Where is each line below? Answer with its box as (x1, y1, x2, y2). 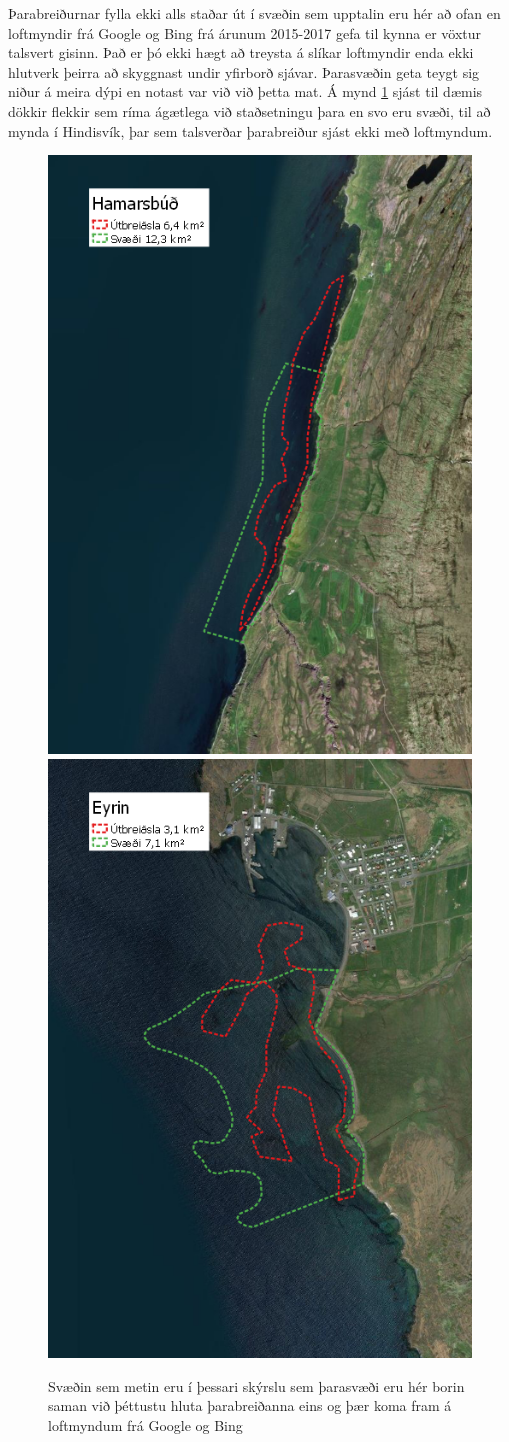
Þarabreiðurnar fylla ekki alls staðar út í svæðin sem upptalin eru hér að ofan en (8, 3, 501, 23)
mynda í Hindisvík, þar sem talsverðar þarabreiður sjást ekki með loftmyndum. (8, 120, 493, 141)
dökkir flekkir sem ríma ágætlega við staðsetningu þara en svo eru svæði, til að (8, 100, 491, 121)
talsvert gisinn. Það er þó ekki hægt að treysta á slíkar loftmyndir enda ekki (8, 42, 474, 63)
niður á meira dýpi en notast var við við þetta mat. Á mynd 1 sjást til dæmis (8, 81, 483, 102)
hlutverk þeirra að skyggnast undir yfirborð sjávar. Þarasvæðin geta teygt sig (8, 61, 480, 82)
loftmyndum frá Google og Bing (48, 1415, 243, 1435)
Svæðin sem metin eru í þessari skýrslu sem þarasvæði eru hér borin (48, 1375, 465, 1396)
